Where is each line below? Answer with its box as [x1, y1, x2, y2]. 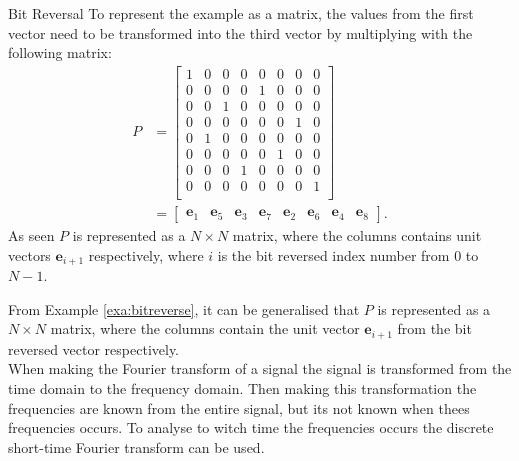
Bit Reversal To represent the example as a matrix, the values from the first [8, 3, 474, 23]
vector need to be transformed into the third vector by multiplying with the [8, 22, 473, 43]
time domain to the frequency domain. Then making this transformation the [8, 378, 477, 398]
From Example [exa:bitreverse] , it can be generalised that [8, 298, 360, 319]
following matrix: [8, 42, 112, 63]
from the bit [397, 318, 472, 339]
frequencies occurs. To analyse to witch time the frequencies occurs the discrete [8, 417, 494, 438]
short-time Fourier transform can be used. [8, 436, 265, 457]
